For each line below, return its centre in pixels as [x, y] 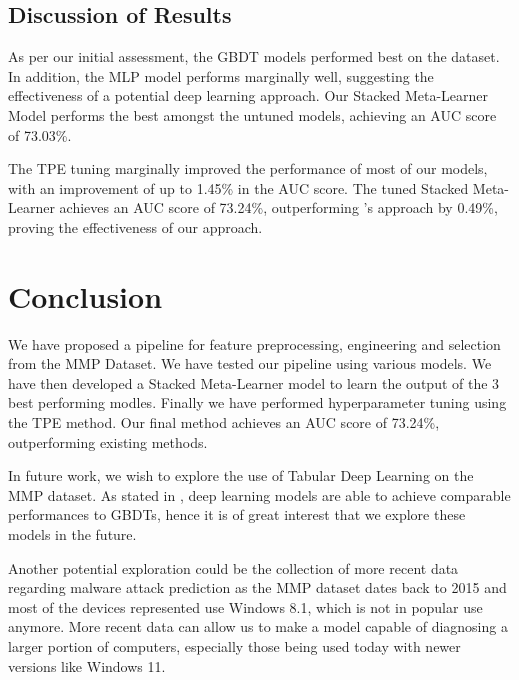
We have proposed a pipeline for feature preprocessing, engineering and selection [254, 343]
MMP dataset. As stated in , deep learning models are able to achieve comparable [259, 494]
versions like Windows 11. [87, 665]
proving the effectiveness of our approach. [135, 226]
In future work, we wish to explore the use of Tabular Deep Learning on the [241, 475]
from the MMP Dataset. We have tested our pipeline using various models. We [250, 363]
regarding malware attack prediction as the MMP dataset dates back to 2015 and [257, 587]
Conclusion [85, 295]
